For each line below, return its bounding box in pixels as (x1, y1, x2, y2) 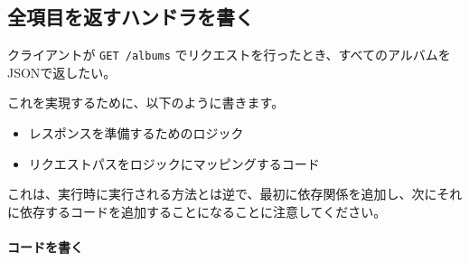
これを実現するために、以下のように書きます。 (7, 93, 285, 112)
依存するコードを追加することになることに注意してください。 (19, 201, 387, 220)
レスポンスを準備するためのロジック (28, 124, 244, 143)
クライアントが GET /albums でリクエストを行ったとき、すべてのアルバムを (7, 45, 451, 64)
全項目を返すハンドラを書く (7, 3, 254, 31)
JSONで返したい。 (7, 62, 117, 81)
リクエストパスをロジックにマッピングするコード (28, 154, 320, 173)
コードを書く (7, 238, 83, 257)
